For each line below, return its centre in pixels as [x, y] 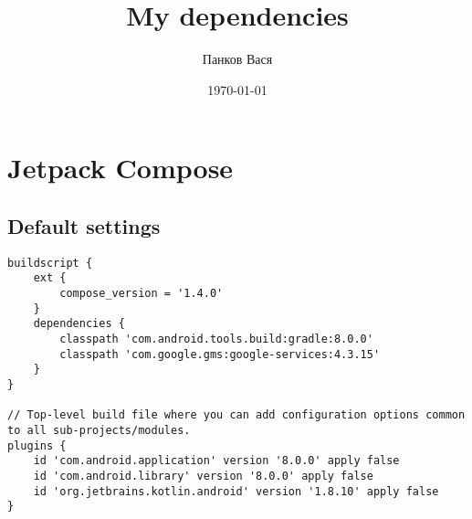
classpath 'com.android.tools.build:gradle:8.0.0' [216, 339]
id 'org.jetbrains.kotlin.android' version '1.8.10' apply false [236, 491]
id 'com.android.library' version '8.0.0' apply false [203, 476]
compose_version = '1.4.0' [142, 294]
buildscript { [50, 263]
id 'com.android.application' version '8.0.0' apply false [216, 461]
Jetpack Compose [121, 168]
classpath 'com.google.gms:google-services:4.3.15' [220, 354]
